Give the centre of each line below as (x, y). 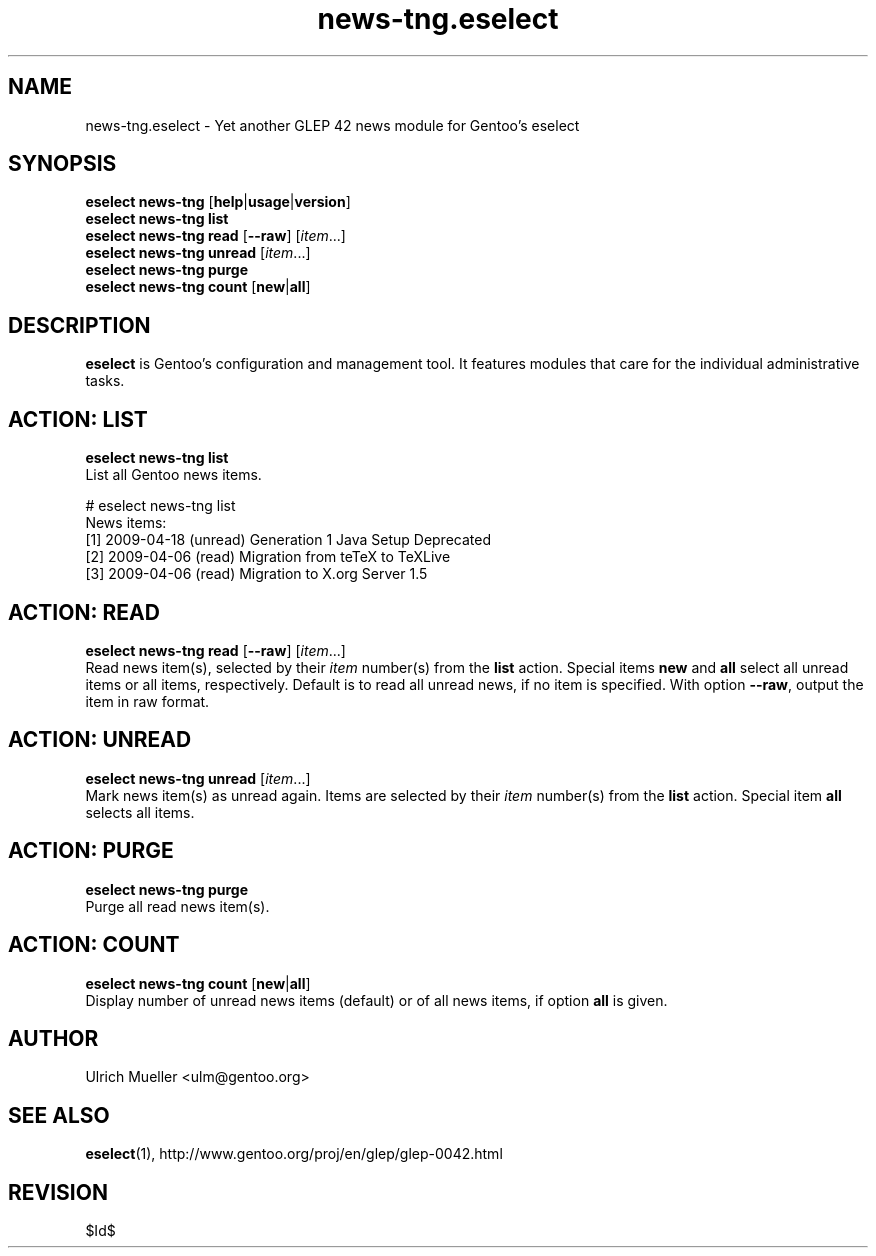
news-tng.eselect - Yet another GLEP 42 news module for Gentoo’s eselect (332, 125)
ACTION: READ (84, 612)
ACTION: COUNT (94, 945)
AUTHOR (53, 1038)
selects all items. (140, 812)
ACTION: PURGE (91, 851)
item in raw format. (147, 701)
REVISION (58, 1192)
